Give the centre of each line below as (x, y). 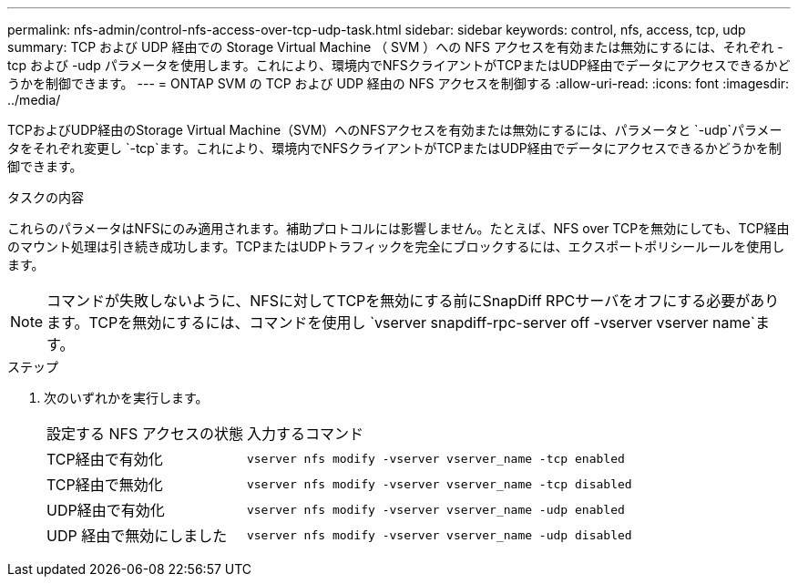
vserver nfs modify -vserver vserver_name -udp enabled (435, 509)
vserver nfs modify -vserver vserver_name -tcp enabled (435, 458)
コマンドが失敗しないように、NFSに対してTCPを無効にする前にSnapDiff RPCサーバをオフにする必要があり (413, 301)
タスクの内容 (46, 197)
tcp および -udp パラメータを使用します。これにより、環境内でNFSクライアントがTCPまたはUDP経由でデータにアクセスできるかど (399, 65)
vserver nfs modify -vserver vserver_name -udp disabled (439, 535)
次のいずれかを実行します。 (126, 398)
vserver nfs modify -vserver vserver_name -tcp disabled (439, 484)
